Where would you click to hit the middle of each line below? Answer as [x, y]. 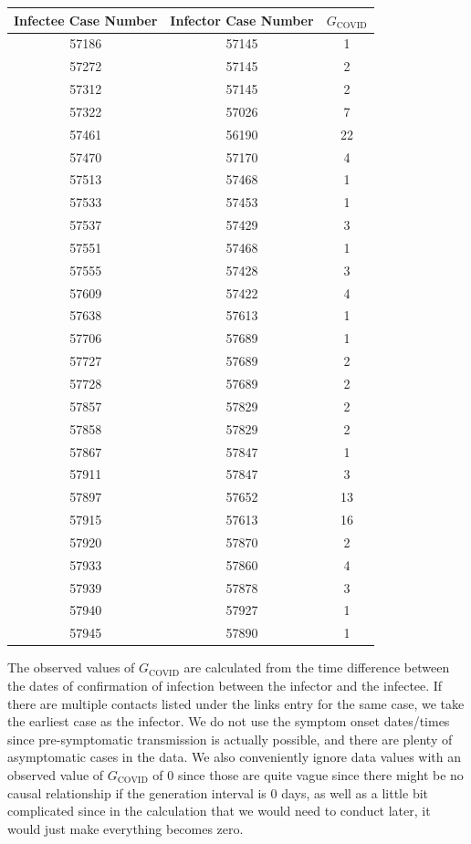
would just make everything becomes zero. [126, 828]
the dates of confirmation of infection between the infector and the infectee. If [225, 685]
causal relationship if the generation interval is [137, 792]
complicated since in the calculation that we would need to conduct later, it [219, 811]
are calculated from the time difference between [317, 667]
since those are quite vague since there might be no [320, 774]
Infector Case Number [242, 20]
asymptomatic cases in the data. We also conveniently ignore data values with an [234, 757]
